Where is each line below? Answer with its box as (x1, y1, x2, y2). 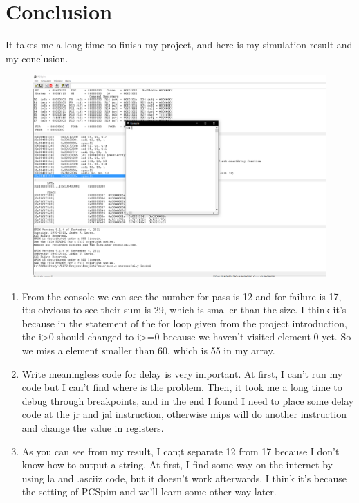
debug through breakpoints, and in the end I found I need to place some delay (21, 393, 354, 408)
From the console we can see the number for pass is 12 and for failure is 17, (21, 289, 342, 303)
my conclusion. (6, 51, 68, 65)
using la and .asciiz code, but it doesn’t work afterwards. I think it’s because (21, 470, 347, 485)
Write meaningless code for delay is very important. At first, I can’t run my (21, 366, 343, 381)
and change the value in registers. (21, 421, 164, 435)
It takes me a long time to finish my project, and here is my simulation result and (6, 37, 353, 52)
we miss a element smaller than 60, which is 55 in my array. (21, 343, 275, 358)
